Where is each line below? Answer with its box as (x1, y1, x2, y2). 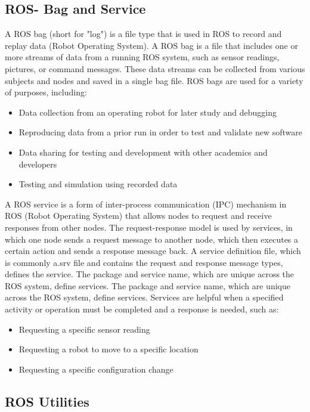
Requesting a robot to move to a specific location (18, 343, 199, 355)
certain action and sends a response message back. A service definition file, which (5, 244, 301, 257)
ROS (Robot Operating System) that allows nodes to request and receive (5, 209, 272, 222)
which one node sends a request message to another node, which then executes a (5, 233, 299, 245)
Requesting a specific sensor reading (18, 323, 150, 335)
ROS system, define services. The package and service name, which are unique (5, 279, 290, 292)
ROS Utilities (5, 392, 89, 410)
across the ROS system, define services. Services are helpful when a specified (5, 291, 284, 303)
